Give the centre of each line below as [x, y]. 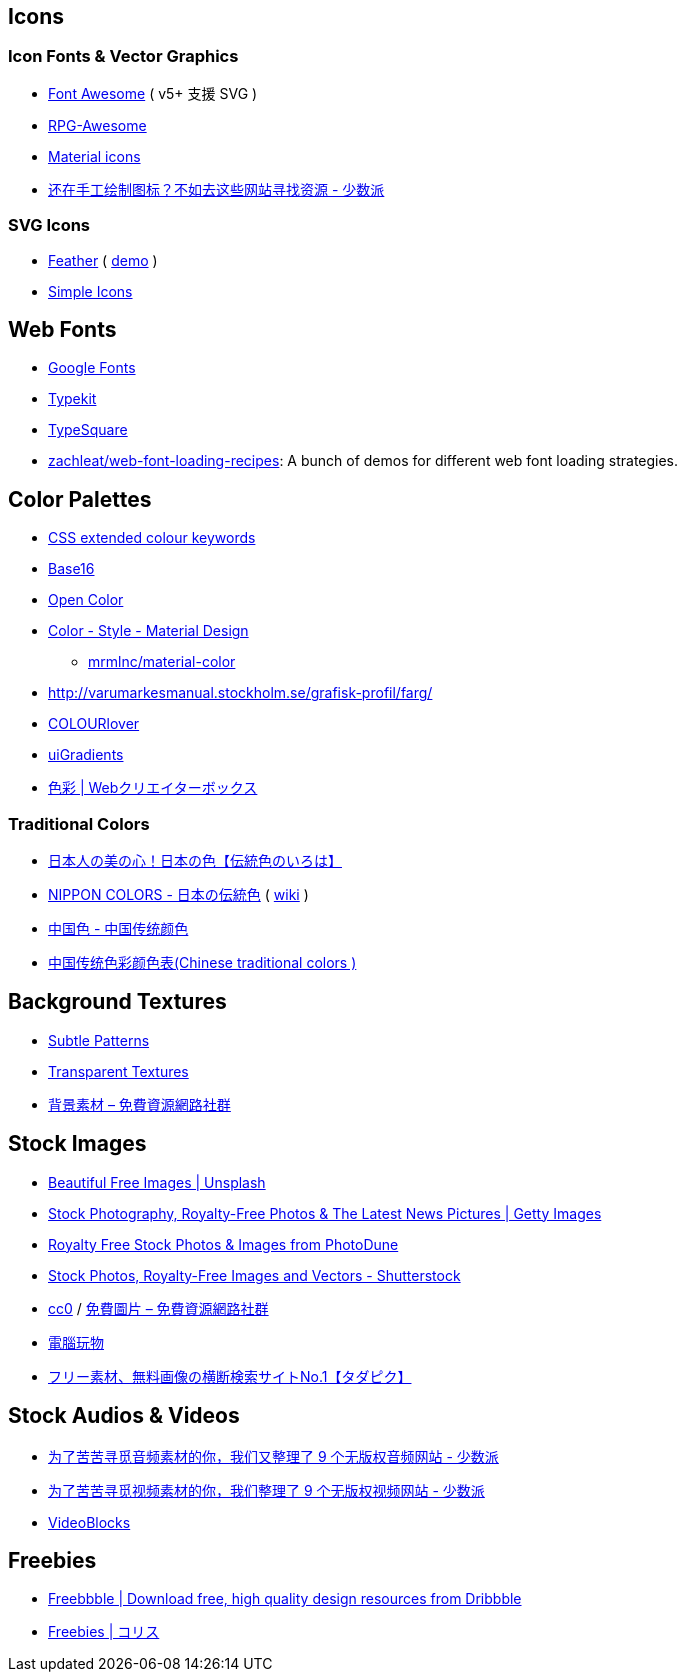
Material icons [94, 156]
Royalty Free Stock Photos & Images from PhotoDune [223, 1244]
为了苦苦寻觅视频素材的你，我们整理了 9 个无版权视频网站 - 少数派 [266, 1490]
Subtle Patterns [99, 1040]
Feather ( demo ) [103, 260]
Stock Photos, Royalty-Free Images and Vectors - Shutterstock [254, 1275]
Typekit [72, 399]
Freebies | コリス [104, 1632]
